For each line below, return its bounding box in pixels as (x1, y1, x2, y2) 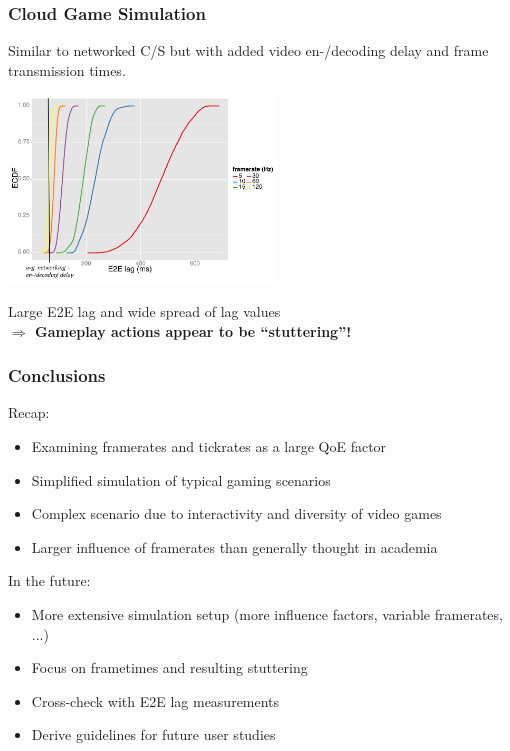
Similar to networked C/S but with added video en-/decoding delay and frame (8, 40, 489, 61)
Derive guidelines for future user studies (31, 724, 276, 745)
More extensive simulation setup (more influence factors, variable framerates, (31, 603, 503, 624)
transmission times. (8, 59, 126, 80)
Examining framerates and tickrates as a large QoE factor (31, 435, 387, 456)
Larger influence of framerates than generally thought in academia (31, 536, 438, 557)
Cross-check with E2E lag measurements (31, 690, 280, 711)
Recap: (8, 402, 50, 423)
